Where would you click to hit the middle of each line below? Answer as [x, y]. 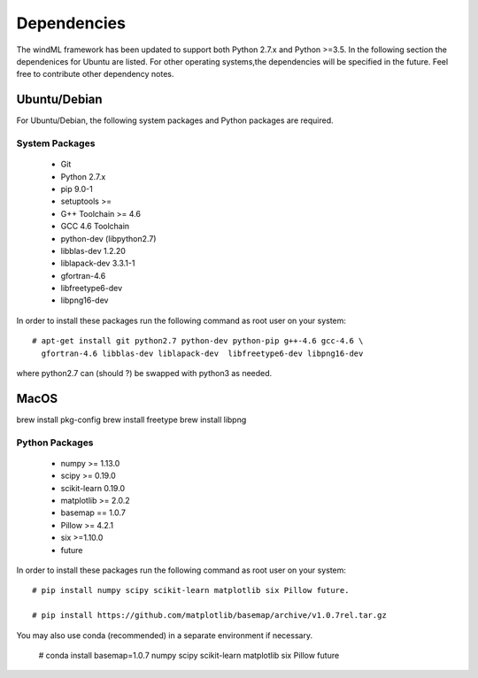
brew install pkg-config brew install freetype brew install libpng [131, 420]
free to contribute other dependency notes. [95, 74]
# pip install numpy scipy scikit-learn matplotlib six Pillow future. [191, 590]
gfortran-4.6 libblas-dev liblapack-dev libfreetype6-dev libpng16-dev [202, 353]
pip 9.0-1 [77, 189]
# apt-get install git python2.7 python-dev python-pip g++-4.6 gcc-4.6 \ [198, 341]
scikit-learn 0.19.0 [93, 488]
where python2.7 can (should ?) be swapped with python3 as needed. [144, 374]
